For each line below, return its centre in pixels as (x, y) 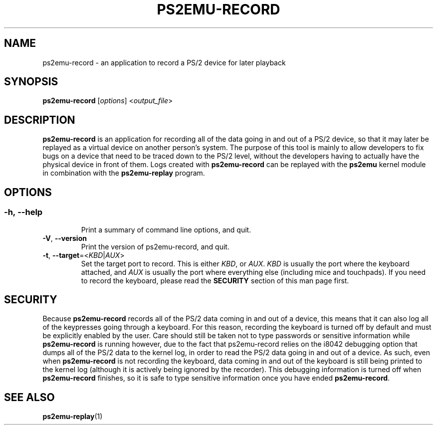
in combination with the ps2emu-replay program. (124, 173)
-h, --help (23, 212)
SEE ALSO (29, 397)
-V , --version (65, 238)
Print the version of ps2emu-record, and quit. (155, 246)
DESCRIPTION (40, 120)
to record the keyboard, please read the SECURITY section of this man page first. (215, 280)
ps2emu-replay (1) (73, 417)
